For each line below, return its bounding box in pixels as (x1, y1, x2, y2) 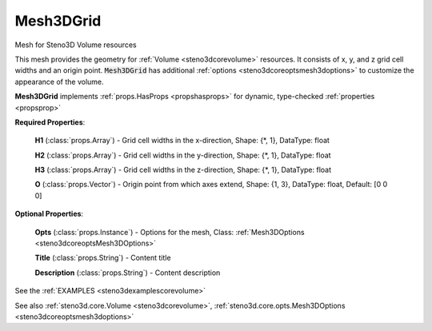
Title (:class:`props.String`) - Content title (34, 253, 171, 263)
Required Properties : (14, 117, 86, 127)
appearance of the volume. (14, 77, 104, 86)
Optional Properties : (14, 209, 84, 219)
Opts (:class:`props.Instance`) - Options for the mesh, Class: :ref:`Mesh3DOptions (34, 227, 305, 237)
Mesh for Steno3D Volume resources (14, 40, 137, 50)
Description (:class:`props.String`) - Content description (34, 268, 221, 277)
